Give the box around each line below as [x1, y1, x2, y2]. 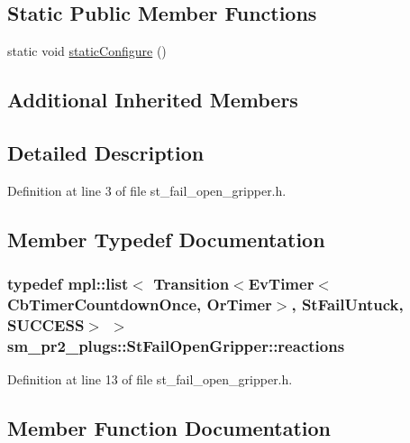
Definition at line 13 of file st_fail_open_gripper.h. [7, 370, 293, 389]
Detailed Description [7, 138, 205, 166]
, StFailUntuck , [291, 293, 404, 315]
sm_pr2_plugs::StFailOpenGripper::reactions [7, 334, 345, 356]
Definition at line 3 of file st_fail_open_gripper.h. [7, 180, 287, 199]
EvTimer [248, 272, 314, 295]
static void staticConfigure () [7, 42, 167, 60]
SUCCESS [7, 313, 85, 336]
